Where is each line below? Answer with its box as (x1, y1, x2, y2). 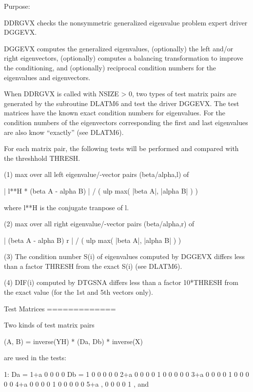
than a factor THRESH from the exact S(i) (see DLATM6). (4, 261, 182, 271)
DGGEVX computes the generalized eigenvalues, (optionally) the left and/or (4, 43, 234, 53)
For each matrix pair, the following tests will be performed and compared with (4, 143, 239, 153)
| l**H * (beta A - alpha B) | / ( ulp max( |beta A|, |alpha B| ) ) (4, 185, 198, 196)
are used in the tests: (4, 352, 66, 363)
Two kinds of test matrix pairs (4, 320, 95, 330)
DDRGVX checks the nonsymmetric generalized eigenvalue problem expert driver (4, 17, 248, 27)
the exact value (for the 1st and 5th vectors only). (4, 287, 153, 297)
